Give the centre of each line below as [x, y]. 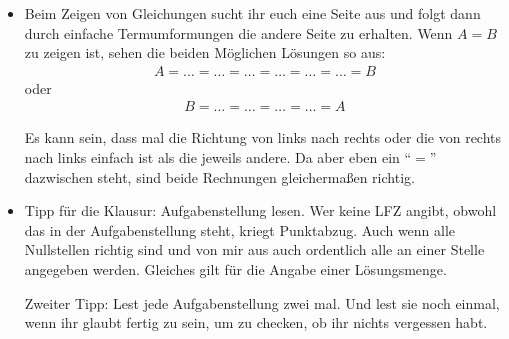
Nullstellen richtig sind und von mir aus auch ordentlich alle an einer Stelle [254, 249]
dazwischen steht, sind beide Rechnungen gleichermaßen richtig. [219, 176]
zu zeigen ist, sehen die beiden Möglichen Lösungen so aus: [205, 52]
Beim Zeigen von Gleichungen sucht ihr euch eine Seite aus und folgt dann [252, 13]
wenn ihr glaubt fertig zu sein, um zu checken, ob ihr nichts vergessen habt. [256, 322]
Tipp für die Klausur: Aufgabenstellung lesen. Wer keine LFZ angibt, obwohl [260, 210]
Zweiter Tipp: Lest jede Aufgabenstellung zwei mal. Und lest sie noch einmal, [262, 302]
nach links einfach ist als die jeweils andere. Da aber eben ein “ [218, 157]
